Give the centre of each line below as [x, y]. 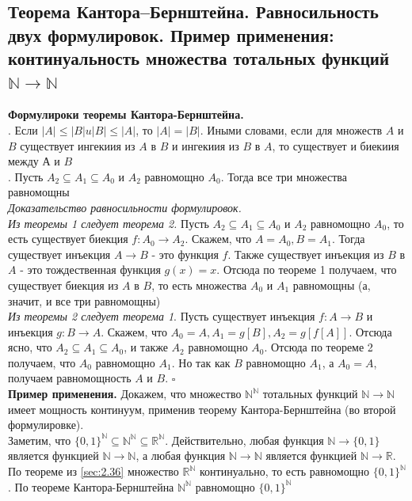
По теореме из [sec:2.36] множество [93, 471]
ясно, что [30, 347]
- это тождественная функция [90, 269]
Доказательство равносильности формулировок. [125, 207]
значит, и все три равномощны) [84, 300]
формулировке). [46, 425]
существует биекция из [63, 285]
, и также [146, 347]
